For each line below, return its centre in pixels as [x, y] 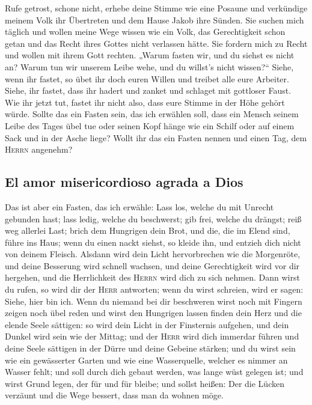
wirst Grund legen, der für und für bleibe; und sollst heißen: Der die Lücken [145, 383]
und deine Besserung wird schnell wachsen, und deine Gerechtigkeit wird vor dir [152, 265]
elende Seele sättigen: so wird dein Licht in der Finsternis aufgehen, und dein [147, 324]
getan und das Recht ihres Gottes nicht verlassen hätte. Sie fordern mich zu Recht [156, 43]
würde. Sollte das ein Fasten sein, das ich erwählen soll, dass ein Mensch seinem [152, 114]
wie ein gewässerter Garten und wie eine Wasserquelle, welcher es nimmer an [146, 360]
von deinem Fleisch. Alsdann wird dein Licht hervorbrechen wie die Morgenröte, [153, 254]
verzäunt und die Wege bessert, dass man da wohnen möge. [114, 395]
